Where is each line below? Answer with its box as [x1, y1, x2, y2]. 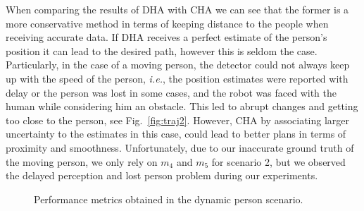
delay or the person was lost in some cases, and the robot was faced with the [6, 85, 337, 100]
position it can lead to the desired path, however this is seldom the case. [6, 43, 318, 58]
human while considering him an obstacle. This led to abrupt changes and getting [6, 99, 358, 114]
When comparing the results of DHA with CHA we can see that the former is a [6, 2, 349, 16]
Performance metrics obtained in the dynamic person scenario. [34, 191, 303, 206]
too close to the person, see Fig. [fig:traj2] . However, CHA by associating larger [6, 112, 350, 127]
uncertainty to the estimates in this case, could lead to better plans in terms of [6, 126, 346, 141]
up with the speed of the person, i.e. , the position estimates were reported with [6, 71, 349, 85]
